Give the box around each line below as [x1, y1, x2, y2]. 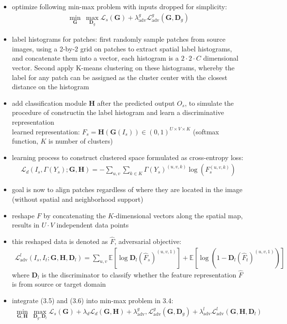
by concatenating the [43, 210, 106, 220]
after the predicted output [97, 97, 175, 108]
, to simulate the [185, 97, 234, 108]
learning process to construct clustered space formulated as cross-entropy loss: [12, 152, 243, 162]
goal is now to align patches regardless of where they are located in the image [12, 184, 243, 194]
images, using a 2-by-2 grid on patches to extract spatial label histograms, [12, 43, 232, 53]
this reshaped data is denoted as [12, 236, 108, 246]
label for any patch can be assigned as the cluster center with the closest [12, 72, 228, 82]
